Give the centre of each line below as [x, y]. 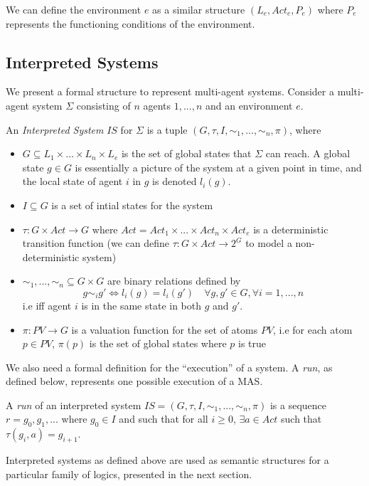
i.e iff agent [47, 305]
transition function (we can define [96, 243]
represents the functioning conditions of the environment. [130, 23]
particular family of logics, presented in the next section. [129, 474]
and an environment [249, 105]
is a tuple [167, 129]
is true [252, 343]
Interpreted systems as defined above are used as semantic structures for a [167, 460]
